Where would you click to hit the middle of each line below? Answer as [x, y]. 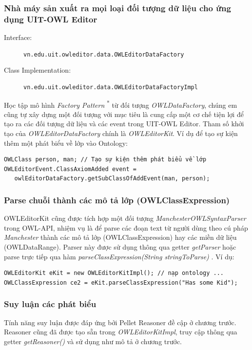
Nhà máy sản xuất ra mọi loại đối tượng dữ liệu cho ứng [117, 8]
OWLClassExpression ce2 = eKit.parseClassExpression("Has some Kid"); [121, 282]
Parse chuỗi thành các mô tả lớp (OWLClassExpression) [117, 200]
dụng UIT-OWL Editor [51, 19]
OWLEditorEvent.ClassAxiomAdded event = [70, 169]
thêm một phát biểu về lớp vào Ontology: [66, 143]
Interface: [18, 37]
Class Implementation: [38, 70]
